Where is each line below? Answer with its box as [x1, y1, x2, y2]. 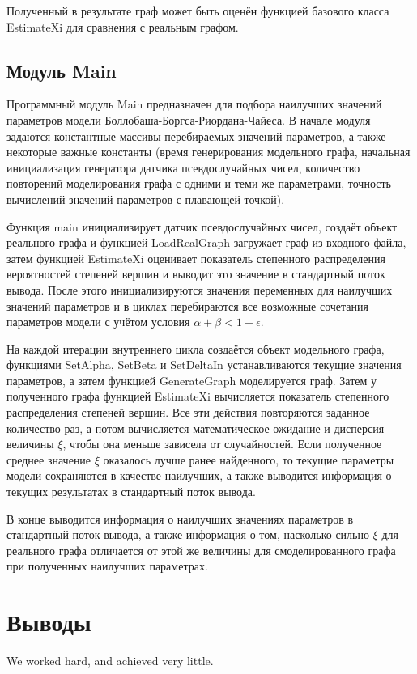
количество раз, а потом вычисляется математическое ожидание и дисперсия [6, 419, 385, 436]
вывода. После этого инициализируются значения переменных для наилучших [6, 281, 393, 298]
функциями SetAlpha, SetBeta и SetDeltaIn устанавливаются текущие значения [6, 356, 402, 373]
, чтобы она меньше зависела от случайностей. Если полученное [62, 435, 382, 452]
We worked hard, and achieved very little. [6, 652, 214, 669]
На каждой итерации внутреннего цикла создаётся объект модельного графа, [6, 340, 385, 357]
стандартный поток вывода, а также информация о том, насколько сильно [6, 526, 369, 543]
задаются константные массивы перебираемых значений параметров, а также [6, 127, 386, 144]
